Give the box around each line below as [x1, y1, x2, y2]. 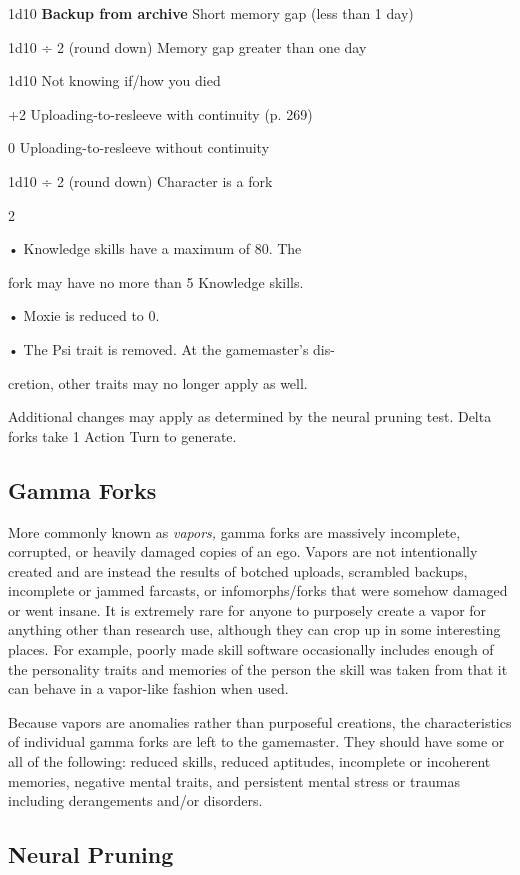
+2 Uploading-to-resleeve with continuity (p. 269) [8, 103, 313, 124]
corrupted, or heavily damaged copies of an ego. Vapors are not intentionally [8, 541, 478, 562]
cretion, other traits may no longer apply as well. [8, 372, 308, 393]
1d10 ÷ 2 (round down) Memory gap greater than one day [8, 36, 367, 57]
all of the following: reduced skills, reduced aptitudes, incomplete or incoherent [8, 751, 491, 772]
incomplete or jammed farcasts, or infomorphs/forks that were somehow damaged [8, 580, 508, 601]
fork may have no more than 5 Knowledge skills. [8, 271, 304, 292]
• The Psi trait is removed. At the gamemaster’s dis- [8, 338, 335, 359]
